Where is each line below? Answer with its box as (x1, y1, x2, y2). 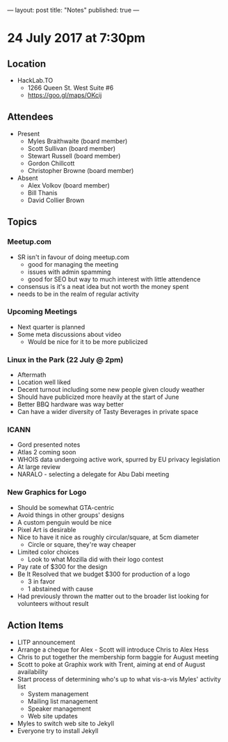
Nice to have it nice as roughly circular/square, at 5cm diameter (17, 533, 199, 541)
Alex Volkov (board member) (27, 181, 110, 190)
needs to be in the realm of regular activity (17, 290, 139, 298)
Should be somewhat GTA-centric (17, 503, 115, 511)
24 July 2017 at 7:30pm (7, 31, 146, 46)
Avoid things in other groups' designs (17, 511, 125, 519)
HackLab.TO (17, 76, 54, 84)
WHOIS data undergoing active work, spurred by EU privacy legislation (17, 455, 220, 464)
